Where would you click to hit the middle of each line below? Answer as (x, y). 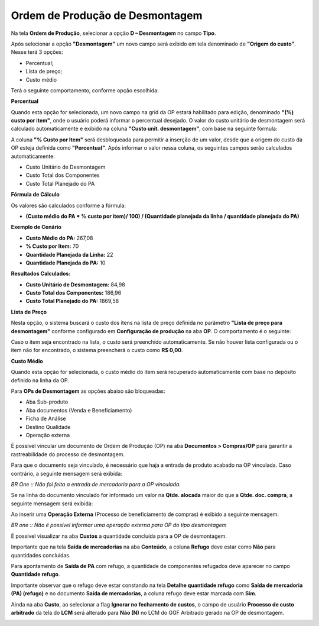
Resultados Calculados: (41, 274)
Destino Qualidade (48, 427)
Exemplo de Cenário (36, 227)
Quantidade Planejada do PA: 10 (66, 263)
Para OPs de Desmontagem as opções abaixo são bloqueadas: (88, 391)
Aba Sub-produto (47, 402)
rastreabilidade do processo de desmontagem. (68, 454)
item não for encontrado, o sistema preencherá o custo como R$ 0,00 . (97, 350)
